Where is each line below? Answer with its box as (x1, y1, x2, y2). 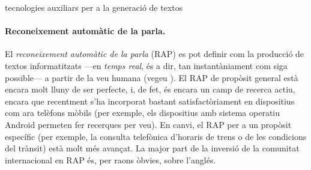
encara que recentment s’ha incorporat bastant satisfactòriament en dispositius (5, 94, 295, 107)
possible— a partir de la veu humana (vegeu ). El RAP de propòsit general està (5, 71, 298, 83)
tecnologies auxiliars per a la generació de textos (5, 1, 183, 13)
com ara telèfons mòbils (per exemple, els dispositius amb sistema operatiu (5, 106, 280, 119)
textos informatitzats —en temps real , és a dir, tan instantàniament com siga (5, 59, 288, 71)
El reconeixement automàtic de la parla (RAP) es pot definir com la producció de (5, 47, 304, 60)
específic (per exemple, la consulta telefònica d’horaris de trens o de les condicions (5, 130, 307, 142)
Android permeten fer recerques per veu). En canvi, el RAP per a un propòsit (5, 118, 292, 130)
